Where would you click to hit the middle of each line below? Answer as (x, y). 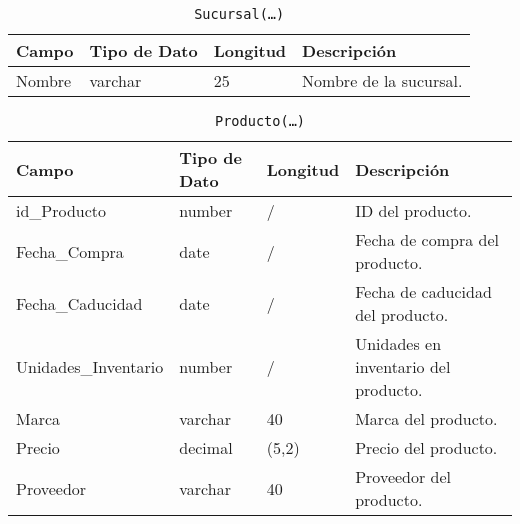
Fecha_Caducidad (79, 303)
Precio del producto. (426, 447)
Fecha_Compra (70, 251)
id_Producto (61, 210)
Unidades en (398, 343)
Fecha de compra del (427, 239)
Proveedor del (403, 476)
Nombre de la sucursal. (382, 80)
